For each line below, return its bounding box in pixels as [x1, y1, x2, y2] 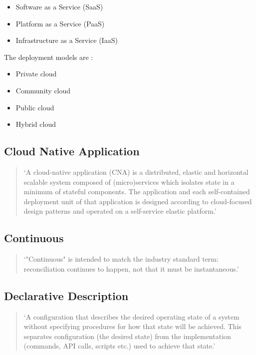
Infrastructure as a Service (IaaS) [15, 35, 118, 45]
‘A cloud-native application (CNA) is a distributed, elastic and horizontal [23, 166, 249, 177]
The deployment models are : [4, 51, 93, 62]
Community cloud [15, 85, 71, 95]
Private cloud [15, 68, 57, 79]
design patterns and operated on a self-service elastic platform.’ [23, 206, 217, 216]
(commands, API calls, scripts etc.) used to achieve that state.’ [23, 341, 216, 351]
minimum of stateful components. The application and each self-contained [23, 186, 250, 197]
